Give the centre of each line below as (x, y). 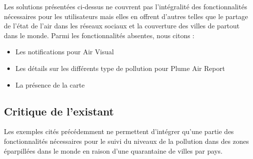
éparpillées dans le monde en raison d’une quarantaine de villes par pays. (113, 150)
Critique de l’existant (59, 111)
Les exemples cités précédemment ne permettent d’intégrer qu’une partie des (119, 131)
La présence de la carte (50, 84)
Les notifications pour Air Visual (65, 52)
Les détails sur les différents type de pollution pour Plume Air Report (120, 68)
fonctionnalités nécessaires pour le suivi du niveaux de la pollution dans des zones (126, 141)
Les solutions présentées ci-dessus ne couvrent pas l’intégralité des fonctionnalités (126, 6)
